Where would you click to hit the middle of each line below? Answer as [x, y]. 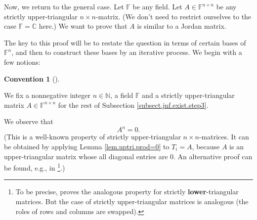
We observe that [29, 121]
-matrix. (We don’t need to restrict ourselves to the [173, 16]
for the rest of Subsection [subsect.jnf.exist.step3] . [133, 105]
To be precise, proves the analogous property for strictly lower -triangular [127, 192]
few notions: [22, 62]
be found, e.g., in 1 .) [35, 167]
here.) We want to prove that [83, 26]
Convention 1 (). [32, 78]
